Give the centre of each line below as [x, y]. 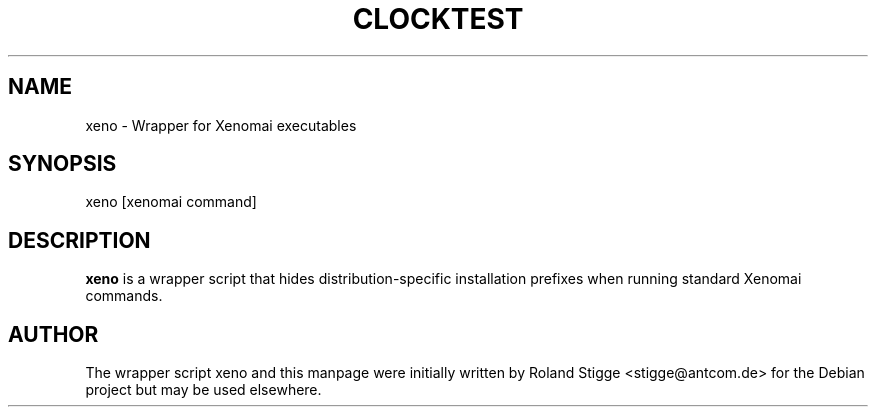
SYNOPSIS [62, 164]
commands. [124, 296]
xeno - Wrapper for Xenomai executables [221, 125]
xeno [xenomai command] [171, 202]
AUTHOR [53, 334]
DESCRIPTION [79, 240]
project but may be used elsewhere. [203, 390]
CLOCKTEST [438, 19]
